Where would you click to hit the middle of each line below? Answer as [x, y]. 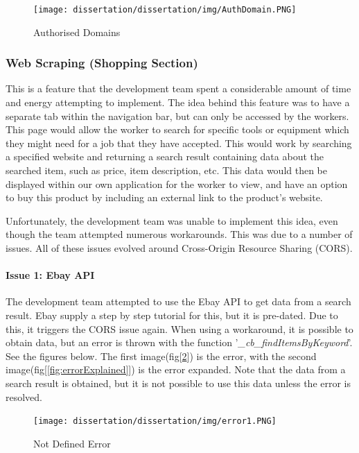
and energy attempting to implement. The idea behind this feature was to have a [178, 102]
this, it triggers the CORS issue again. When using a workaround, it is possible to [179, 328]
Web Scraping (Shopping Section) [102, 63]
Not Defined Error [72, 443]
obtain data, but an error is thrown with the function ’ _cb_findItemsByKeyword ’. [179, 342]
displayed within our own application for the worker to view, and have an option [177, 183]
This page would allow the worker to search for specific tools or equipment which [177, 129]
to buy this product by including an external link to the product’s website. [164, 197]
